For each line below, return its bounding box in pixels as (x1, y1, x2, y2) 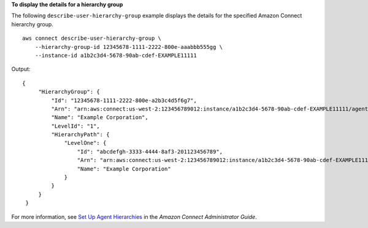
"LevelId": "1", (51, 122, 101, 130)
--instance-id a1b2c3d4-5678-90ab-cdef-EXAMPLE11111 (34, 52, 197, 59)
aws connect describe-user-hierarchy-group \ (22, 35, 162, 42)
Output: (11, 65, 31, 73)
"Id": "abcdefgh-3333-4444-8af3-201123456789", (77, 148, 223, 155)
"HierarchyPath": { (51, 131, 110, 138)
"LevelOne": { (64, 139, 107, 147)
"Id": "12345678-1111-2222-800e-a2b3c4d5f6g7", (51, 97, 197, 104)
